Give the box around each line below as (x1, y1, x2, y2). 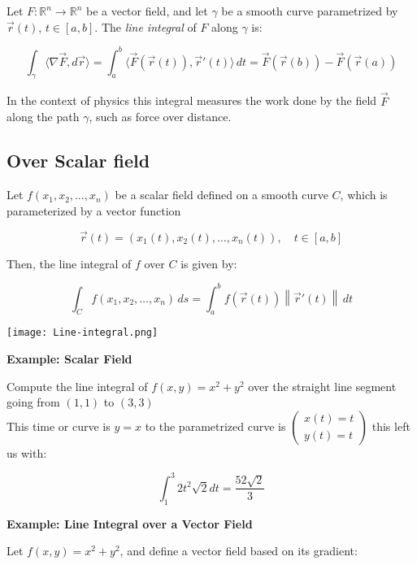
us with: (7, 444, 47, 461)
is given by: (180, 254, 237, 272)
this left (371, 417, 410, 434)
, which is (340, 186, 388, 203)
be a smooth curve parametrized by (221, 2, 398, 19)
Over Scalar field (7, 148, 150, 173)
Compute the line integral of (7, 377, 148, 394)
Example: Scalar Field (7, 350, 132, 367)
